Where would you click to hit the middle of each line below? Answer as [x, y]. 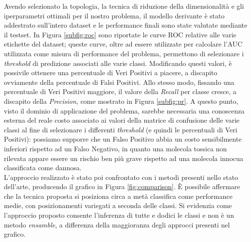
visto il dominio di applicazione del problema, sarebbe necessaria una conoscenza [124, 110]
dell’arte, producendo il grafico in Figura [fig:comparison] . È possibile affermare [122, 186]
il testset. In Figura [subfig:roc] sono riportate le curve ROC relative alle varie [120, 34]
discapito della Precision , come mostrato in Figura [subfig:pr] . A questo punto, [121, 101]
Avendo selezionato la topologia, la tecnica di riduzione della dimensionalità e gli [124, 6]
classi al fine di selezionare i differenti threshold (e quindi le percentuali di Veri [121, 129]
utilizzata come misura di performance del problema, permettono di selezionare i [124, 53]
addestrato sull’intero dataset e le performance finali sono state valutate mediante [126, 25]
